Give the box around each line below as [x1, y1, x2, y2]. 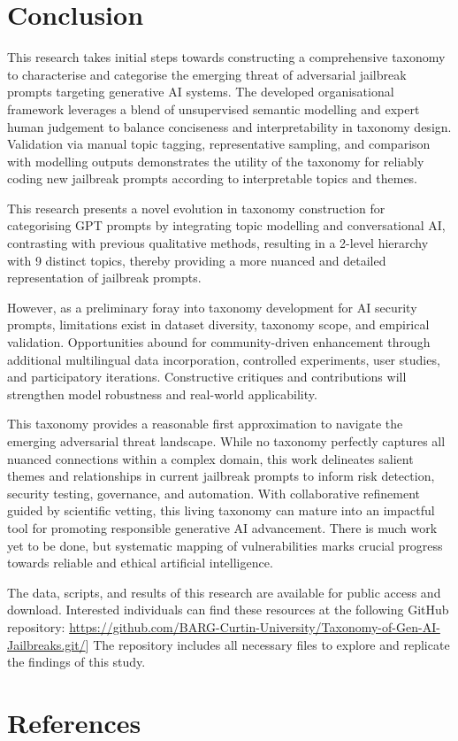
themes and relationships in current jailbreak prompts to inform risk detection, [7, 467, 435, 485]
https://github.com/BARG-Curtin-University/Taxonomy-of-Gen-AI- [69, 617, 440, 636]
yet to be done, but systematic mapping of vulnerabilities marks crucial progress [7, 536, 443, 554]
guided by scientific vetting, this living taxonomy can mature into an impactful [7, 501, 435, 520]
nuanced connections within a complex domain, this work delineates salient [7, 449, 414, 467]
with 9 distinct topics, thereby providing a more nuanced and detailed [7, 251, 386, 269]
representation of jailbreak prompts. [7, 268, 202, 287]
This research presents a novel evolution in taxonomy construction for [7, 198, 385, 217]
